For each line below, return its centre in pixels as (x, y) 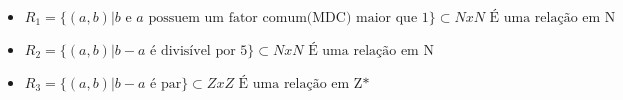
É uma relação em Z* (304, 84)
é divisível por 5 (199, 51)
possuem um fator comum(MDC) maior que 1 (288, 18)
